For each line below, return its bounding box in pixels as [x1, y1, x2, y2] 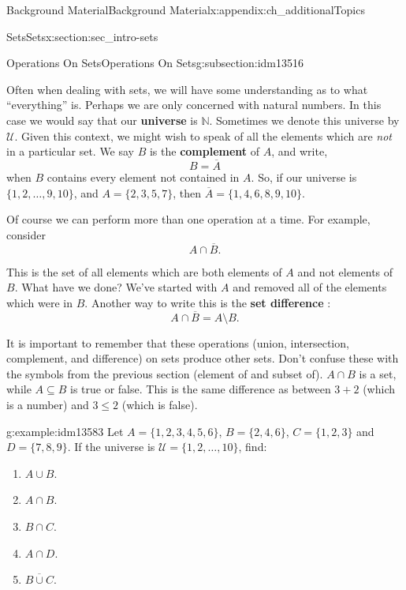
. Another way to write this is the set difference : [84, 294, 331, 310]
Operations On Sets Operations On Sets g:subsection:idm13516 [6, 54, 304, 71]
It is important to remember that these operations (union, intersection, [6, 334, 349, 351]
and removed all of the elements [233, 279, 387, 295]
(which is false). [121, 396, 198, 412]
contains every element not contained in [47, 168, 240, 185]
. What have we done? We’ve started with [14, 279, 218, 295]
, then [173, 184, 202, 201]
